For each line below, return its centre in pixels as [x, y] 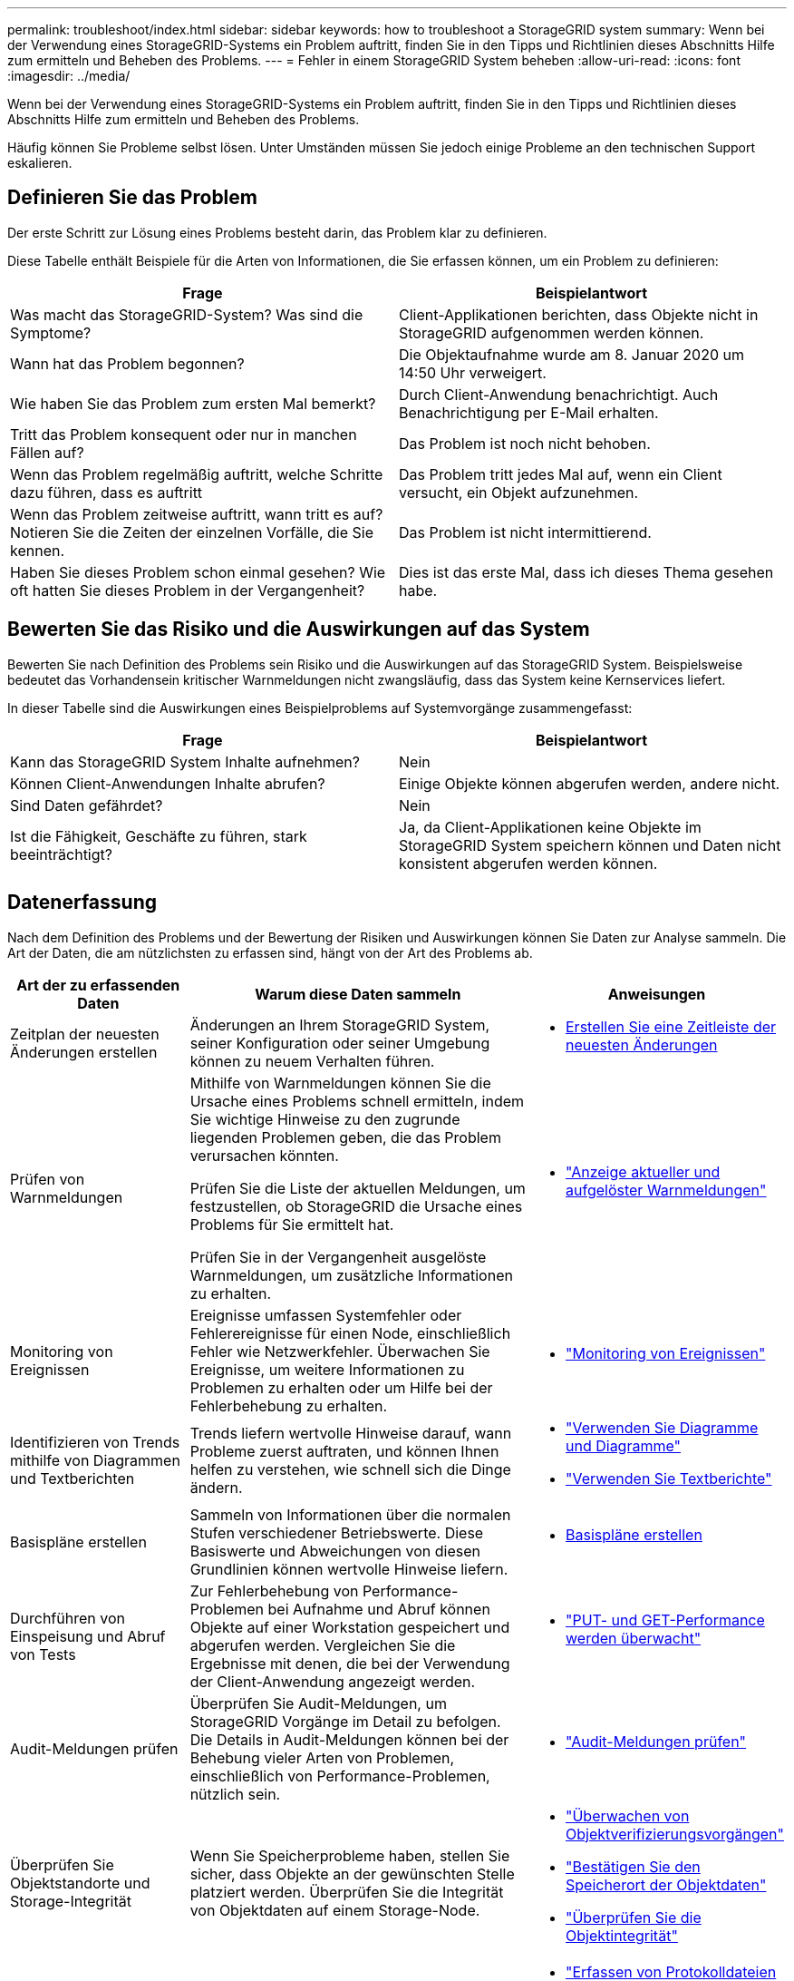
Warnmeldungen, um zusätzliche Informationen [351, 1275]
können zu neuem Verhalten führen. [312, 1061]
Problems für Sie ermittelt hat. [292, 1224]
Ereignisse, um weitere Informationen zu [327, 1369]
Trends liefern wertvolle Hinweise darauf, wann [351, 1433]
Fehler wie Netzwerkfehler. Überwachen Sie [340, 1351]
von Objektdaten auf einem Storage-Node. [335, 1910]
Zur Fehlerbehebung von [274, 1591]
